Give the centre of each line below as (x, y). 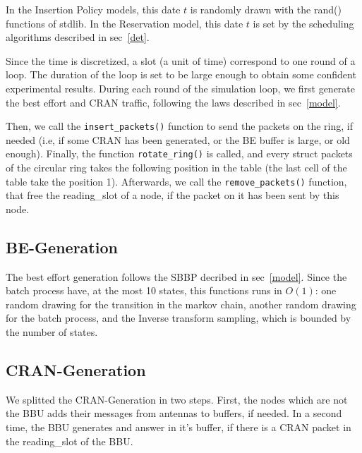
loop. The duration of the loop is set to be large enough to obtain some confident (181, 74)
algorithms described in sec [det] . (78, 37)
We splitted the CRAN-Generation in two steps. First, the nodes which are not (177, 399)
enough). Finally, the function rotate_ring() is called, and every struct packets (179, 153)
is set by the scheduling (303, 23)
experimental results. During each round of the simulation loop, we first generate (181, 88)
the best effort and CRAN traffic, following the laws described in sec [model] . (173, 102)
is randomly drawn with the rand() (266, 9)
